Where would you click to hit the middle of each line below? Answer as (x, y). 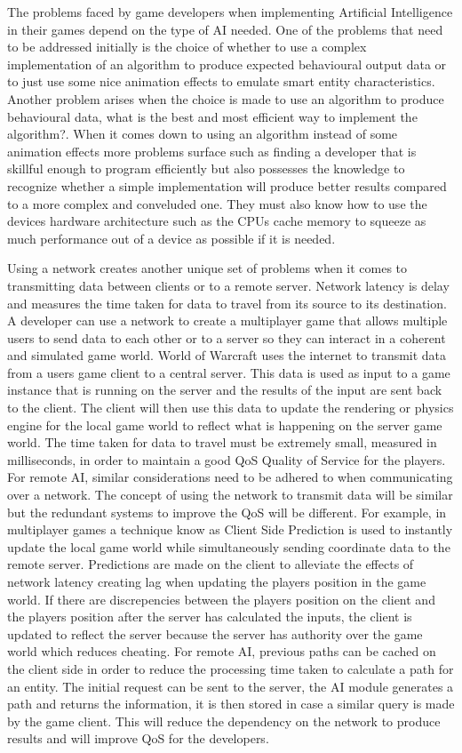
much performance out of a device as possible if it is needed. (171, 238)
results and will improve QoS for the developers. (138, 738)
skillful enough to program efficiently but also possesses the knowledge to (206, 168)
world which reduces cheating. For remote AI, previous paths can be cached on (222, 651)
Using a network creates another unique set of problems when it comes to (207, 268)
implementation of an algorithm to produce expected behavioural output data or (227, 64)
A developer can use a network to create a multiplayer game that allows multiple (227, 320)
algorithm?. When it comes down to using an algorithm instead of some (203, 134)
